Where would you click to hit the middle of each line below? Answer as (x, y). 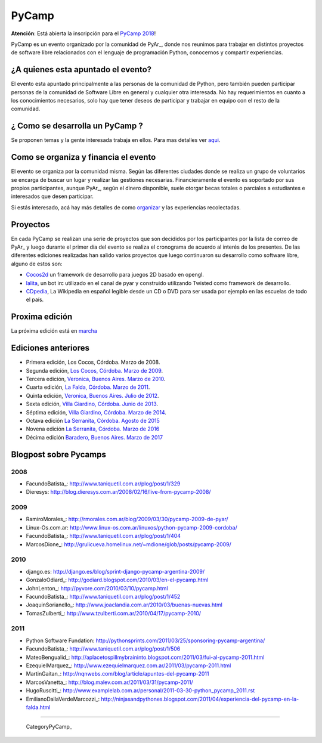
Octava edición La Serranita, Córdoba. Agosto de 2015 (93, 420)
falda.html (38, 707)
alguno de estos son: (37, 264)
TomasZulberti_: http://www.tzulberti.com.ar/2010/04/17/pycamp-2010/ (114, 613)
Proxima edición (42, 317)
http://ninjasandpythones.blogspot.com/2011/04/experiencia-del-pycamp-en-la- (200, 699)
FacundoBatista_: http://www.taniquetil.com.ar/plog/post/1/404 (103, 536)
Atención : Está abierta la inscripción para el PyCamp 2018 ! (83, 33)
